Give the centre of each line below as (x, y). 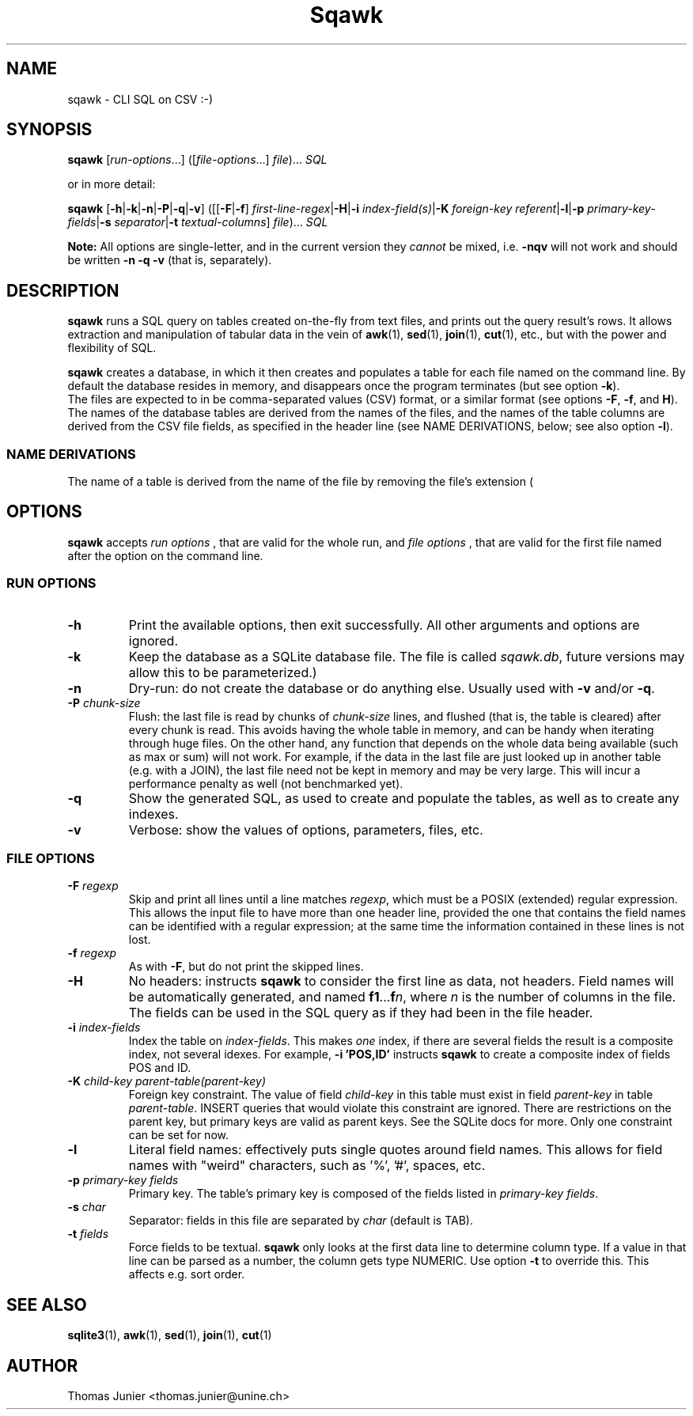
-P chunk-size (104, 702)
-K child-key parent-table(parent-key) (167, 1081)
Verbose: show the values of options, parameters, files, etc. (306, 829)
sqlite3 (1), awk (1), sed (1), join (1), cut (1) (170, 1335)
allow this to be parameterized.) (223, 672)
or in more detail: (112, 184)
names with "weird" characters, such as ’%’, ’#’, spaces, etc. (307, 1166)
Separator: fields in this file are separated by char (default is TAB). (301, 1221)
